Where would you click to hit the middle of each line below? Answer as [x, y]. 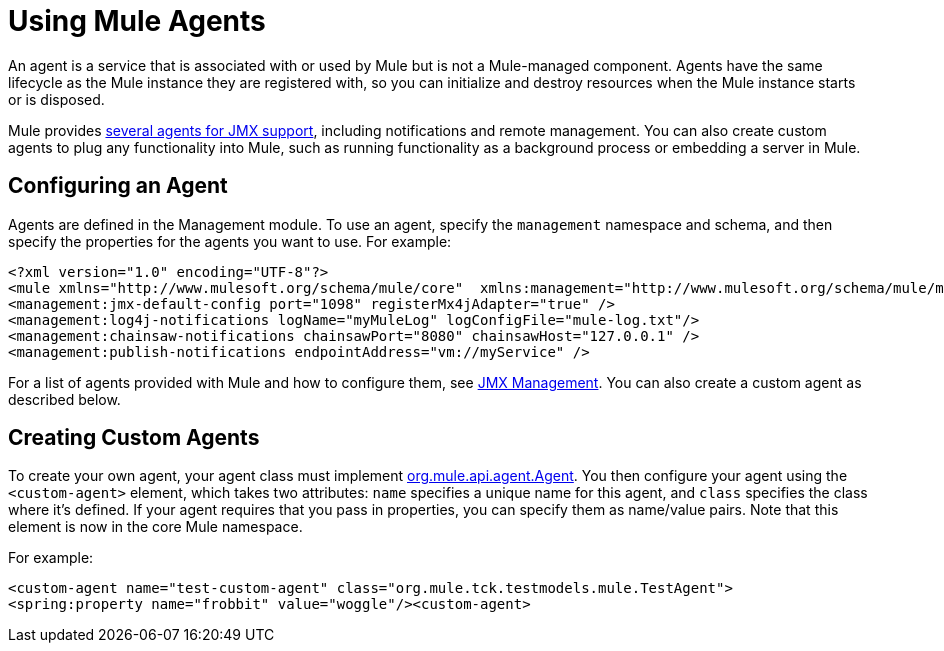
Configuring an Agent [118, 186]
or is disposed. [56, 99]
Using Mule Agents [137, 21]
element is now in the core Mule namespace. [155, 527]
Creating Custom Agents [134, 438]
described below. [64, 399]
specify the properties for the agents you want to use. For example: [230, 241]
